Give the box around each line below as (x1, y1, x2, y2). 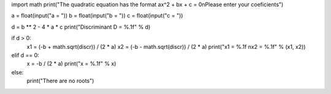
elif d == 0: (11, 51, 39, 59)
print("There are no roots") (26, 77, 94, 85)
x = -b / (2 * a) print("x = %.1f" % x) (26, 60, 116, 67)
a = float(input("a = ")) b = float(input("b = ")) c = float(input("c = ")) (11, 12, 183, 20)
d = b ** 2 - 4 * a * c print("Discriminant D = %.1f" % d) (11, 23, 151, 31)
